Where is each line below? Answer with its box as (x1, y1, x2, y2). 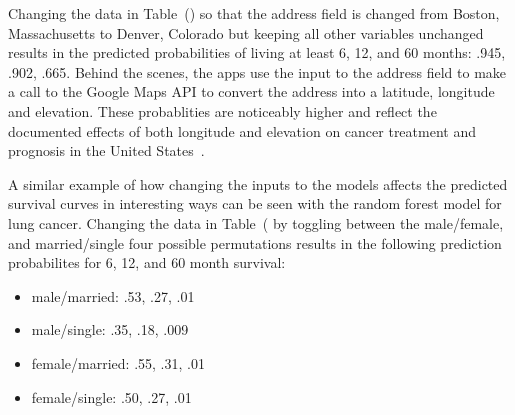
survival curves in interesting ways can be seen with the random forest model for (8, 193, 502, 214)
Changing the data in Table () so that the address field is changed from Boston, (8, 3, 500, 23)
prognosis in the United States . (8, 140, 205, 161)
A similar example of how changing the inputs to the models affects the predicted (8, 173, 508, 194)
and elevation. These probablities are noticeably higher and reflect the (8, 100, 437, 121)
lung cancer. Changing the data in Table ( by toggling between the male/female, (8, 212, 504, 233)
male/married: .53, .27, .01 (31, 285, 195, 306)
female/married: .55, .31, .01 (31, 352, 205, 373)
